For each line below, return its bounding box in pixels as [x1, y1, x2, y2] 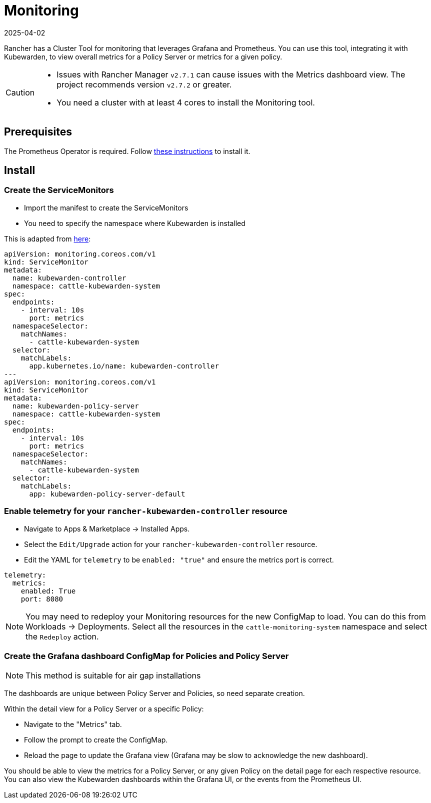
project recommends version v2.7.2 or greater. [56, 79, 232, 89]
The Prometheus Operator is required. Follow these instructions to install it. [4, 146, 250, 155]
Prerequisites [4, 125, 72, 138]
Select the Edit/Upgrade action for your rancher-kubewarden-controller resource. [24, 539, 317, 548]
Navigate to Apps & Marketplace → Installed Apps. [24, 524, 190, 533]
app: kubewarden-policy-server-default [29, 489, 185, 498]
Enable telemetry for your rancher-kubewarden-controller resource [4, 506, 287, 516]
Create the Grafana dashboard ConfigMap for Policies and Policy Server [4, 650, 289, 661]
